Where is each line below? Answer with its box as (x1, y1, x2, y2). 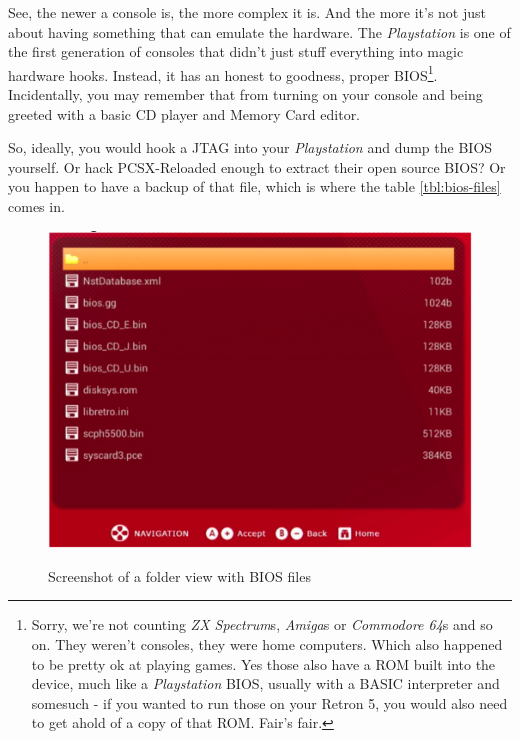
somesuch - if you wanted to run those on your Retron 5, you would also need (31, 692, 508, 713)
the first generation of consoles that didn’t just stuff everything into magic (8, 41, 464, 62)
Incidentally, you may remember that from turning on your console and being (8, 84, 483, 105)
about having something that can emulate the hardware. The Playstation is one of (8, 21, 511, 42)
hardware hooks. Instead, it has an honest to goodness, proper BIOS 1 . (8, 61, 438, 85)
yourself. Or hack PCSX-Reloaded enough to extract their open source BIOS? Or (8, 156, 506, 177)
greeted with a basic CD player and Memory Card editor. (8, 103, 361, 124)
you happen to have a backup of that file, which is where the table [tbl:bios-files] (8, 176, 501, 197)
